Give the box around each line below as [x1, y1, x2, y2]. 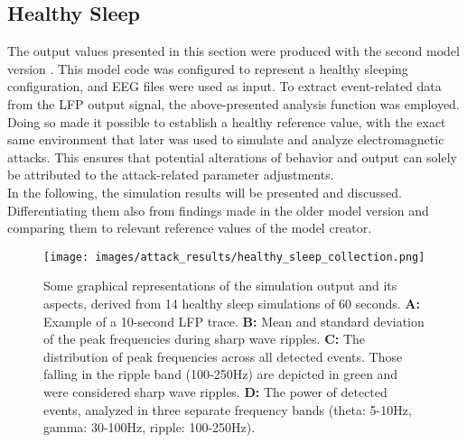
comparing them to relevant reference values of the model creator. [7, 218, 372, 237]
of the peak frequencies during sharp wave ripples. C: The [43, 329, 366, 348]
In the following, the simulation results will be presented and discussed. [7, 182, 402, 201]
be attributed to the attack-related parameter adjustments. [7, 165, 334, 184]
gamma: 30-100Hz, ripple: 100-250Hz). [43, 418, 256, 437]
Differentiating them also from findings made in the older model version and [7, 200, 429, 219]
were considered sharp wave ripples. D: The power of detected [43, 382, 388, 401]
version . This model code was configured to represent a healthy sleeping [7, 59, 408, 78]
